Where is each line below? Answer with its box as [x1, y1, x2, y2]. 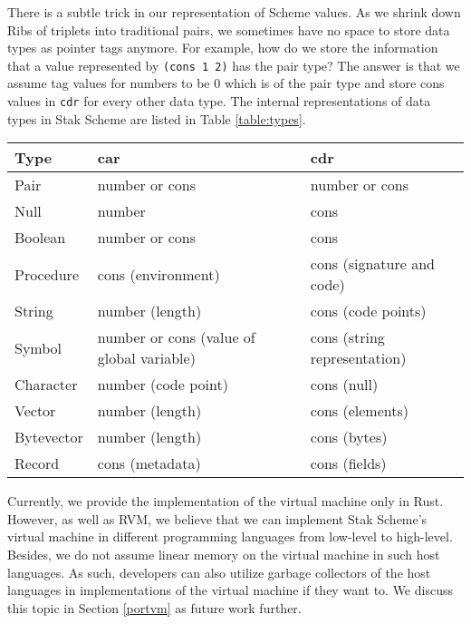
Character [14, 374, 78, 395]
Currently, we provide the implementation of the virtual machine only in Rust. [7, 492, 444, 511]
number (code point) [97, 374, 228, 395]
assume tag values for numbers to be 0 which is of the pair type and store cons [7, 73, 445, 93]
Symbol [14, 336, 62, 358]
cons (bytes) [310, 426, 388, 448]
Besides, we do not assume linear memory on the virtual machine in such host [7, 545, 440, 564]
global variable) [97, 347, 196, 369]
